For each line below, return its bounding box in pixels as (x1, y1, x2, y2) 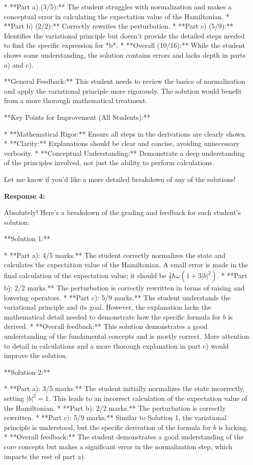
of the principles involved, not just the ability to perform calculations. (4, 157, 214, 168)
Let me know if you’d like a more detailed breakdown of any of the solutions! (4, 174, 236, 184)
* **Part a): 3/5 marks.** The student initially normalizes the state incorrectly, (4, 383, 245, 393)
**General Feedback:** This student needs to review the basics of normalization (4, 76, 246, 86)
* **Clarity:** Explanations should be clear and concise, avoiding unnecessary (4, 138, 240, 148)
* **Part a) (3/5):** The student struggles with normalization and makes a (4, 1, 232, 11)
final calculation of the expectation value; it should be (4, 270, 167, 281)
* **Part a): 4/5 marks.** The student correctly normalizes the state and (4, 250, 225, 260)
